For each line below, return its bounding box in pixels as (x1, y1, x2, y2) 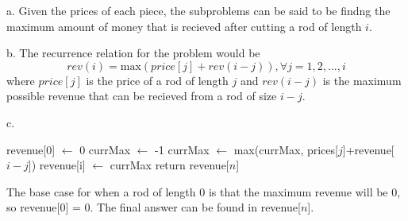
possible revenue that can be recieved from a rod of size (6, 87, 277, 104)
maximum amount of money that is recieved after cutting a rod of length (6, 17, 362, 34)
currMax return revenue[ (110, 157, 229, 173)
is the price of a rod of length (86, 72, 229, 88)
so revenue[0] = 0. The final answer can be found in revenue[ (6, 199, 301, 215)
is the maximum (322, 72, 402, 88)
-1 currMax (155, 141, 210, 157)
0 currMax (79, 141, 131, 157)
